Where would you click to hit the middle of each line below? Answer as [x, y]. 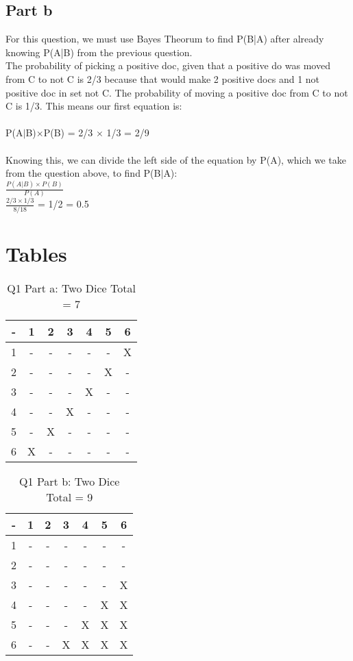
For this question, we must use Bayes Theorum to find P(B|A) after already [165, 39]
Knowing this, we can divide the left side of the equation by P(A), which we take [176, 159]
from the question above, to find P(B [83, 173]
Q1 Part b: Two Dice [70, 482]
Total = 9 [70, 497]
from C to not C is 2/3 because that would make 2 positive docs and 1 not [163, 78]
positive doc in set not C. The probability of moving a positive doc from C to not [177, 92]
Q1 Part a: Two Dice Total [71, 288]
